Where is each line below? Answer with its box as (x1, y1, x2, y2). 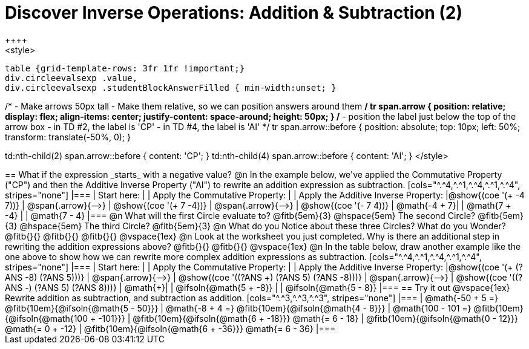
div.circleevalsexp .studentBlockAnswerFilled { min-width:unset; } (5, 82, 337, 93)
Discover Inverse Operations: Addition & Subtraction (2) (5, 2, 462, 23)
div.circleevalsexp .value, (5, 73, 138, 83)
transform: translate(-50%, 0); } (5, 131, 131, 142)
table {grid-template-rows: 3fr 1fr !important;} (5, 63, 245, 73)
